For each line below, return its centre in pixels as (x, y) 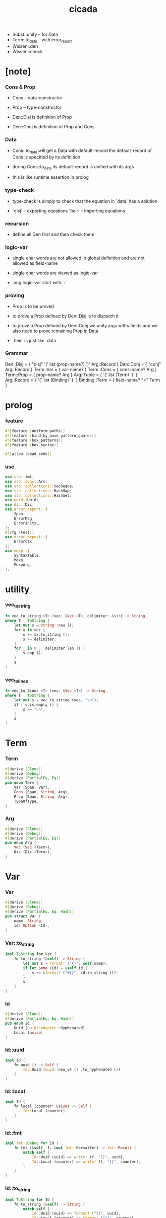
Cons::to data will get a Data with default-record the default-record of (82, 151)
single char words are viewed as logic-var (55, 273)
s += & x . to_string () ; (46, 634)
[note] (18, 72)
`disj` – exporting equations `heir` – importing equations (69, 211)
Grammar (17, 353)
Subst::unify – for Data (35, 35)
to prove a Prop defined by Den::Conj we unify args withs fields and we (85, 325)
